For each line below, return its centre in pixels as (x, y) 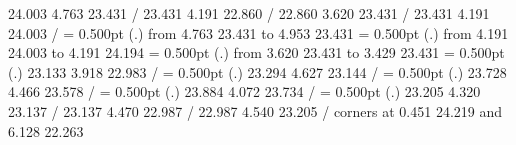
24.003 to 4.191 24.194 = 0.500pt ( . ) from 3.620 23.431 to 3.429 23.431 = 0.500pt (256, 52)
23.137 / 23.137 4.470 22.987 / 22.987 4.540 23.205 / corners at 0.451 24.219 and (255, 110)
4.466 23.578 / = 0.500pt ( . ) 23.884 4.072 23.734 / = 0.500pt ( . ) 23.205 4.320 (244, 91)
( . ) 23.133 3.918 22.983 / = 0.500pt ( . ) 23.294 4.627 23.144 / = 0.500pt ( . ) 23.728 (257, 71)
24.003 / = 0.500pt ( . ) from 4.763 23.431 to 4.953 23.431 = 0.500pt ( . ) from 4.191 (258, 32)
